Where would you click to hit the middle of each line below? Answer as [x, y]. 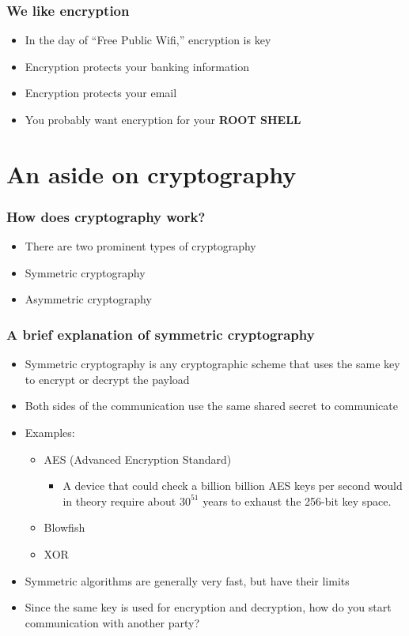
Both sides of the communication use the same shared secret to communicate [211, 406]
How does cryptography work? [106, 216]
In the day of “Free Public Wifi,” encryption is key [148, 40]
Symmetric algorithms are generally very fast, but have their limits [187, 580]
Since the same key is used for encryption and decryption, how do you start [208, 607]
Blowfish [64, 527]
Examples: [50, 432]
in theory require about [119, 501]
